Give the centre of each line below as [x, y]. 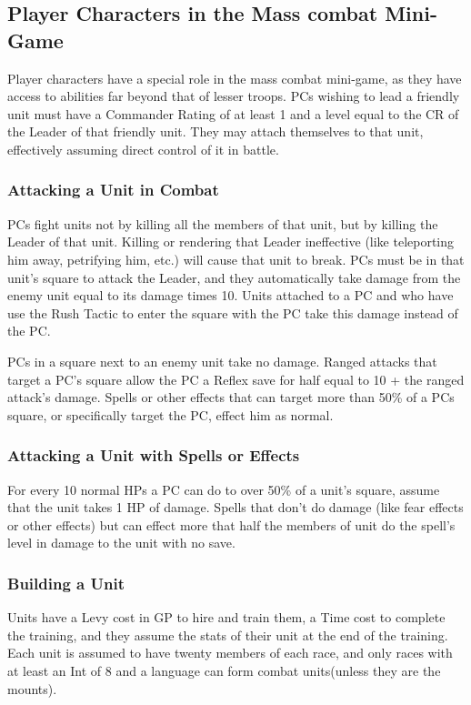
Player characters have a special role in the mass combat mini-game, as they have [235, 78]
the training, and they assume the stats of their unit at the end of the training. [228, 634]
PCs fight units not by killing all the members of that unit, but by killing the [223, 223]
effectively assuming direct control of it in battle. [143, 149]
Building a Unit [66, 583]
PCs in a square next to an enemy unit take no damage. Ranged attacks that [222, 361]
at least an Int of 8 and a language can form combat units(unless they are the [224, 670]
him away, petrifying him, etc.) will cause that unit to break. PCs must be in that [236, 259]
